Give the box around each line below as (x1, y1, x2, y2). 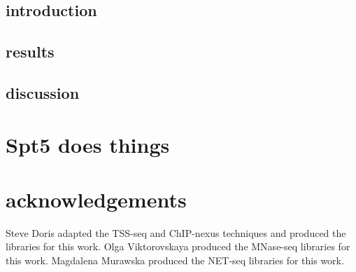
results (6, 41, 55, 62)
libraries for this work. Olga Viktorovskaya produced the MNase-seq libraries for (6, 239, 350, 254)
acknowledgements (6, 184, 187, 213)
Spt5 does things (6, 130, 170, 158)
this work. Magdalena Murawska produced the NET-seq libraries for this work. (6, 253, 344, 268)
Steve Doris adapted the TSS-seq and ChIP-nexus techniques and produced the (6, 225, 346, 240)
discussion (6, 81, 80, 103)
